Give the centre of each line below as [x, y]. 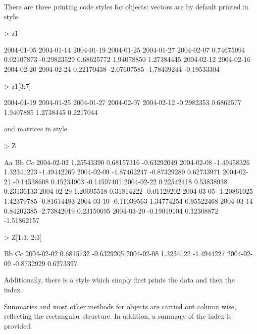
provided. [18, 325]
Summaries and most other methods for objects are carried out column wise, [120, 306]
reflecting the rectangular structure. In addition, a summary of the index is [118, 316]
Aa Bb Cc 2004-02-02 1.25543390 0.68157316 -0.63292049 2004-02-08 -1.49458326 [127, 162]
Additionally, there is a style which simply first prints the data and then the [120, 280]
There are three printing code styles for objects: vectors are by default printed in [127, 6]
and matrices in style [36, 129]
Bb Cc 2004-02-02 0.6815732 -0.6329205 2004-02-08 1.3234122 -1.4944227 [115, 253]
